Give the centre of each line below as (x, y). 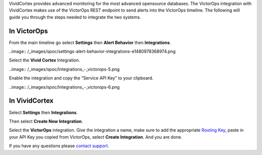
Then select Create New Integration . (46, 121)
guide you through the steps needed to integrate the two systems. (75, 17)
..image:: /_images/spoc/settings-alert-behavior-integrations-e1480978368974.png (92, 51)
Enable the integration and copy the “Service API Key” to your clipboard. (81, 78)
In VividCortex (31, 101)
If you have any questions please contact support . (59, 146)
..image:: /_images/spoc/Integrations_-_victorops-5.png (64, 69)
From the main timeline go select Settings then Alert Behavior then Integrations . (90, 42)
